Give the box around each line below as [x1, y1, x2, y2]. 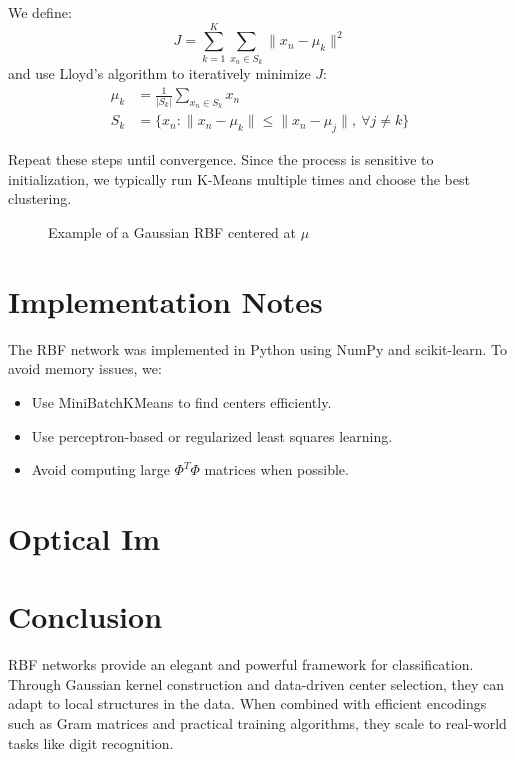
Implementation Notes [8, 280, 323, 321]
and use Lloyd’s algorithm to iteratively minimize [8, 63, 311, 84]
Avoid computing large [31, 459, 170, 480]
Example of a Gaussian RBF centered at [48, 222, 296, 243]
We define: [8, 2, 72, 22]
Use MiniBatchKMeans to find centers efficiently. [31, 391, 332, 412]
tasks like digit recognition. [8, 732, 174, 753]
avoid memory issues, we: [8, 358, 162, 379]
